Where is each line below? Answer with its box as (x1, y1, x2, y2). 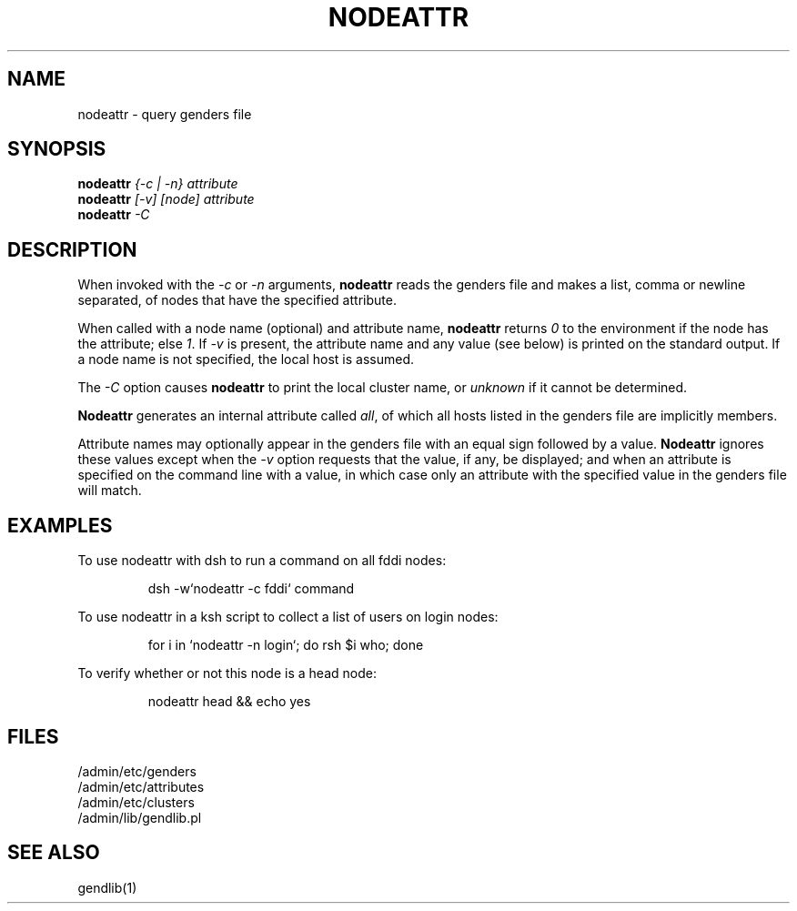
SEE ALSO (7, 841, 100, 865)
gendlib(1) (77, 879, 137, 896)
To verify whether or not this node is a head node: (77, 665, 377, 682)
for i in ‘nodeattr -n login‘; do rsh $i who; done (147, 637, 424, 653)
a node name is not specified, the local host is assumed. (77, 351, 415, 368)
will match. (77, 482, 142, 499)
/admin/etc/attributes (77, 778, 205, 795)
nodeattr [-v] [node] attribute (77, 191, 255, 208)
